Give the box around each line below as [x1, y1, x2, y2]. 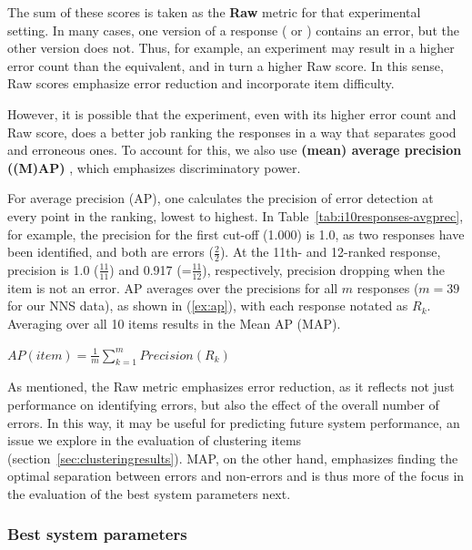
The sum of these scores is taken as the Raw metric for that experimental [7, 3, 421, 21]
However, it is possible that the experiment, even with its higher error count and [7, 104, 457, 123]
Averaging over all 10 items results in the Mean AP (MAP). [7, 313, 341, 332]
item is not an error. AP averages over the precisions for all [7, 278, 338, 297]
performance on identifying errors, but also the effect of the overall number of [7, 394, 439, 413]
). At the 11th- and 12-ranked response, [219, 242, 441, 261]
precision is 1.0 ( [7, 260, 99, 279]
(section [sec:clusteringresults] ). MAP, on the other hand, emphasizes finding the [7, 448, 458, 467]
